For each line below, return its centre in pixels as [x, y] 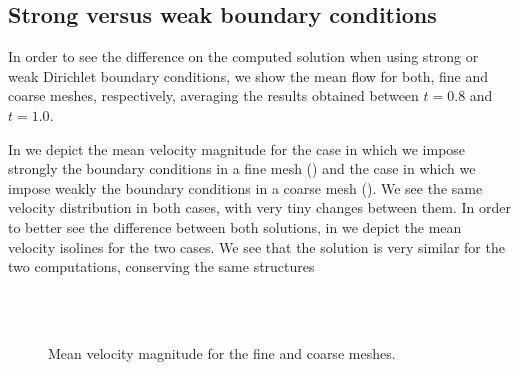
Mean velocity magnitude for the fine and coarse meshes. [222, 352]
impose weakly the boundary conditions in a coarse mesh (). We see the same [245, 187]
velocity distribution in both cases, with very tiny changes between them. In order [259, 207]
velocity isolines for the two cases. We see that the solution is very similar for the [256, 246]
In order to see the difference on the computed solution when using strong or [243, 56]
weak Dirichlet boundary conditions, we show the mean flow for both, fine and [248, 75]
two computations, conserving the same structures [161, 266]
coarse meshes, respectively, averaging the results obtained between [213, 95]
